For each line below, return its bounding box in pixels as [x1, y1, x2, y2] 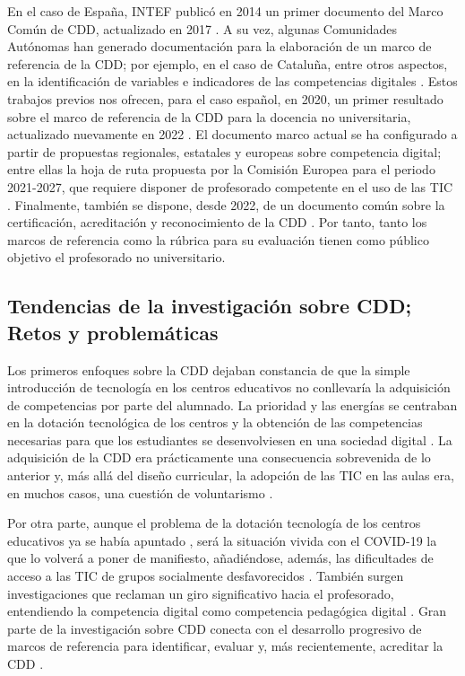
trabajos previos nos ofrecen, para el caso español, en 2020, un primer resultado [7, 89, 443, 108]
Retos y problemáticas [7, 318, 219, 346]
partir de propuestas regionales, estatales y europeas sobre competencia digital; [7, 142, 442, 161]
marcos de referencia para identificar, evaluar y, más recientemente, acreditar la [7, 636, 443, 655]
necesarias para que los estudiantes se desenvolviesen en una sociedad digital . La [7, 430, 452, 449]
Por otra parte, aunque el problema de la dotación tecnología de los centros [7, 514, 421, 532]
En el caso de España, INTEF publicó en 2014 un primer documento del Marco [7, 2, 443, 20]
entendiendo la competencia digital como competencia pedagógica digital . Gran [7, 601, 447, 620]
